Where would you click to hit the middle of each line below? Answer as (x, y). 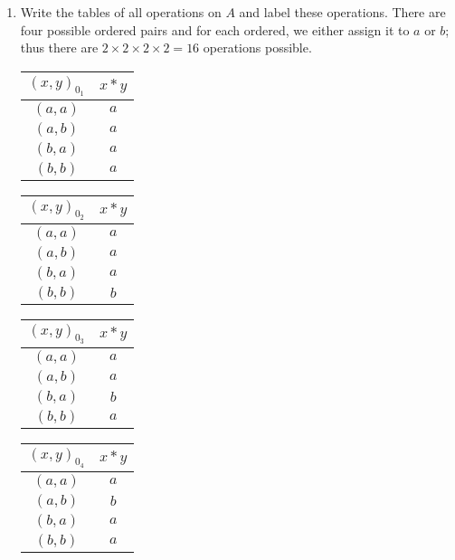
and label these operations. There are (342, 12)
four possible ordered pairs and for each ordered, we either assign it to (215, 29)
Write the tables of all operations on (121, 12)
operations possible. (257, 47)
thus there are (59, 47)
